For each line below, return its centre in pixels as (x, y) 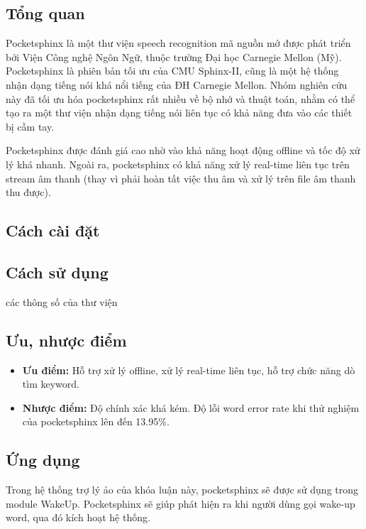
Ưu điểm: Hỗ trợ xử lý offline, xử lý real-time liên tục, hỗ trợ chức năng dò (189, 370)
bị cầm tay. (30, 126)
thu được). (28, 192)
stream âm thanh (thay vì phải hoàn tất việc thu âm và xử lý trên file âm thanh (181, 178)
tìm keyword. (51, 384)
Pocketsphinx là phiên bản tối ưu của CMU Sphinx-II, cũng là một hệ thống (172, 71)
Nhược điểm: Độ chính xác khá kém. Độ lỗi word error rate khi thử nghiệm (191, 407)
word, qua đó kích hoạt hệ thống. (78, 517)
